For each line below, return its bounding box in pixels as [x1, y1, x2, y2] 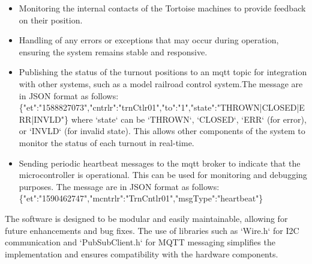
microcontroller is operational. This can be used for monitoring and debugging [19, 168, 307, 181]
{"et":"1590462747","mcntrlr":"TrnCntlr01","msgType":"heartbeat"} [19, 192, 263, 204]
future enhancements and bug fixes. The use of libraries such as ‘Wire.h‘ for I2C [5, 224, 299, 236]
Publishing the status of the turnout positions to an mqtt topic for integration [19, 66, 307, 78]
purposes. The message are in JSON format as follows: [19, 180, 220, 192]
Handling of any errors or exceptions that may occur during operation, [19, 34, 279, 46]
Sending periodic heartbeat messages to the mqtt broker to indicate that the [19, 156, 301, 169]
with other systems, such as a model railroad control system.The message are [19, 77, 303, 90]
